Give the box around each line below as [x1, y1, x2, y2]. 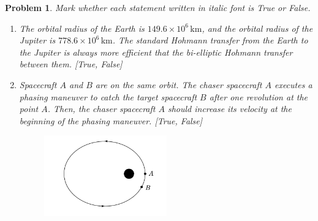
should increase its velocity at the [167, 102, 292, 115]
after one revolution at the [209, 90, 308, 103]
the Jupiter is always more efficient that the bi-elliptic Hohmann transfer [19, 45, 293, 58]
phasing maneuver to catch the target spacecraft [19, 90, 197, 103]
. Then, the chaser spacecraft [47, 102, 156, 115]
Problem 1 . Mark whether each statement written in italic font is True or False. [5, 1, 311, 13]
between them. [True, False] [19, 58, 123, 70]
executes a [274, 78, 312, 91]
